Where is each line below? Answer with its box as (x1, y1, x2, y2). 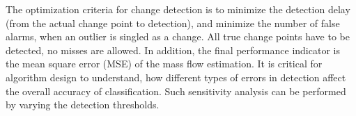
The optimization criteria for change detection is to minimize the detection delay (6, 2, 350, 16)
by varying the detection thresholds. (6, 97, 160, 112)
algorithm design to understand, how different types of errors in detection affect (6, 69, 346, 84)
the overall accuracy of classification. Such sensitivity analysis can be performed (6, 83, 346, 98)
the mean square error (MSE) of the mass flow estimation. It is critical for (6, 56, 323, 71)
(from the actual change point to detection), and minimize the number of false (6, 15, 340, 30)
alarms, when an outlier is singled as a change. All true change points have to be (6, 29, 350, 44)
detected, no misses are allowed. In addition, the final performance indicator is (6, 42, 340, 57)
